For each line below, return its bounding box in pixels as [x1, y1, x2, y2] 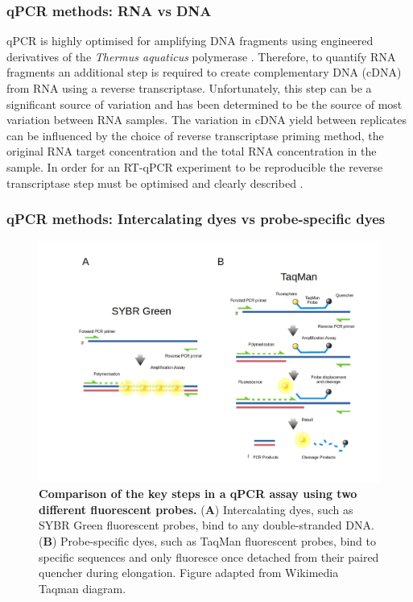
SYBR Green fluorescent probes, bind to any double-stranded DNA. [39, 517, 374, 533]
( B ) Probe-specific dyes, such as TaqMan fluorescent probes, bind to [39, 532, 377, 549]
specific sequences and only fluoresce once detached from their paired [39, 548, 379, 565]
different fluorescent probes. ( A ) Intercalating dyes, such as [39, 500, 353, 517]
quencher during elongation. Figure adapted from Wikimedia [39, 564, 339, 581]
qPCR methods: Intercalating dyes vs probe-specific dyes [6, 209, 386, 229]
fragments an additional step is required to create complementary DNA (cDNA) [6, 64, 402, 81]
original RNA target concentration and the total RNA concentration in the [6, 143, 377, 160]
